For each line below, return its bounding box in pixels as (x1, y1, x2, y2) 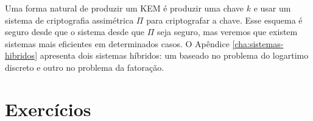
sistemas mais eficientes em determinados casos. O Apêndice (5, 37, 230, 50)
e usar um (253, 2, 291, 14)
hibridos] (5, 49, 38, 62)
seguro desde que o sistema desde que (5, 25, 145, 38)
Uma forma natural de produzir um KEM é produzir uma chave (5, 2, 244, 14)
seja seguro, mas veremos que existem (157, 25, 298, 38)
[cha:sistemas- (232, 37, 284, 50)
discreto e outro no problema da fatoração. (5, 60, 164, 73)
